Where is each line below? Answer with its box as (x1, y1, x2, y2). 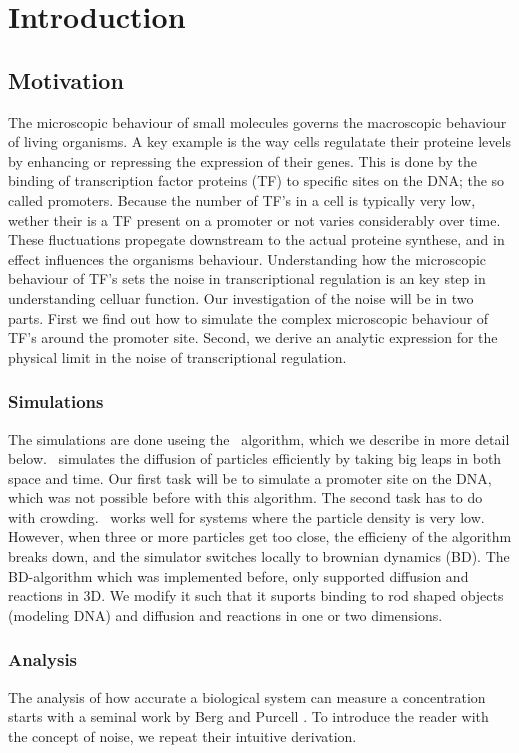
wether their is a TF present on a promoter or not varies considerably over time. (8, 209, 501, 230)
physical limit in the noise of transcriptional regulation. (8, 346, 347, 367)
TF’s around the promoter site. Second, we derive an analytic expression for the (8, 327, 498, 348)
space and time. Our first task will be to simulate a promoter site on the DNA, (8, 467, 492, 488)
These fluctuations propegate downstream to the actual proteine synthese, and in (8, 229, 505, 250)
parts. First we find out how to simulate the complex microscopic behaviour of (8, 307, 489, 328)
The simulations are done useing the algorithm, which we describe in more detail (8, 428, 510, 449)
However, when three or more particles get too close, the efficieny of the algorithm (8, 526, 512, 547)
